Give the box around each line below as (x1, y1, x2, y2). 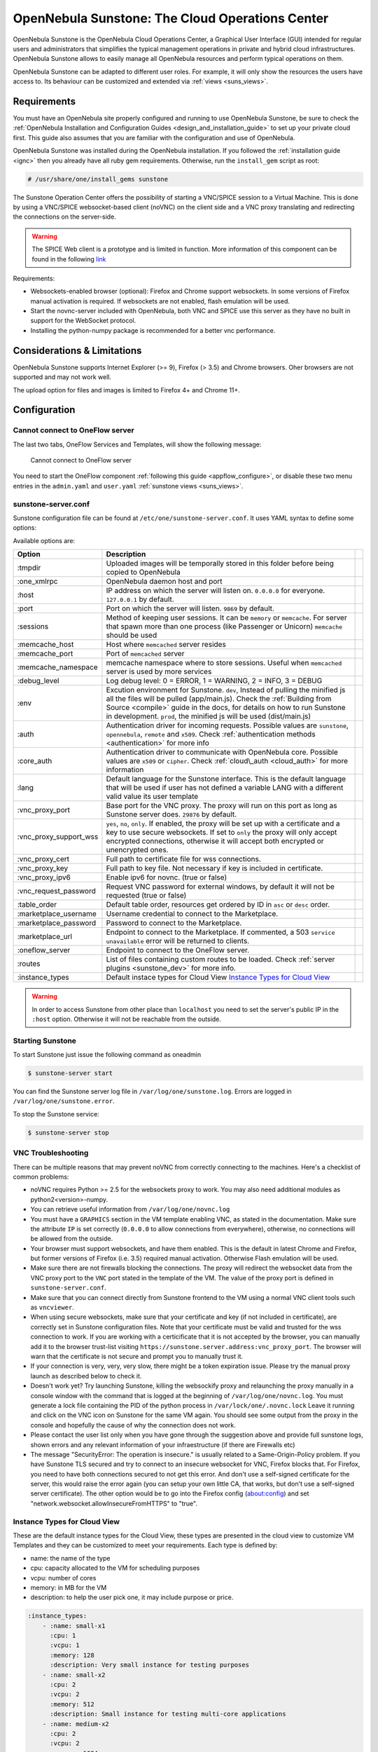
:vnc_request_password (17, 887, 96, 896)
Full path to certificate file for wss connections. (106, 854, 262, 864)
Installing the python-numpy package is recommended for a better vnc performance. (30, 326, 276, 334)
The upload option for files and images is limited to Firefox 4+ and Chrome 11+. (13, 385, 241, 394)
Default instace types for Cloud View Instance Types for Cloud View (106, 973, 330, 983)
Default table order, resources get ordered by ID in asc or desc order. (106, 900, 330, 910)
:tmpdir (17, 563, 41, 573)
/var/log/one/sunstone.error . (13, 1097, 115, 1105)
